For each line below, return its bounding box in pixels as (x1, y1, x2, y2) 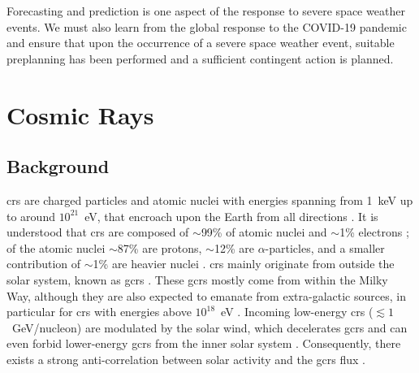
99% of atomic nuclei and (201, 223, 327, 241)
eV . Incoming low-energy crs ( (221, 303, 374, 320)
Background (6, 154, 110, 179)
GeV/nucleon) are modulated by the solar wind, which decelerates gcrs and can (11, 319, 408, 336)
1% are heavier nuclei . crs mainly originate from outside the (93, 255, 395, 272)
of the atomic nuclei (6, 239, 106, 256)
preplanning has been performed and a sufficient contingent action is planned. (6, 50, 394, 67)
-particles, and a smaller (265, 239, 385, 256)
